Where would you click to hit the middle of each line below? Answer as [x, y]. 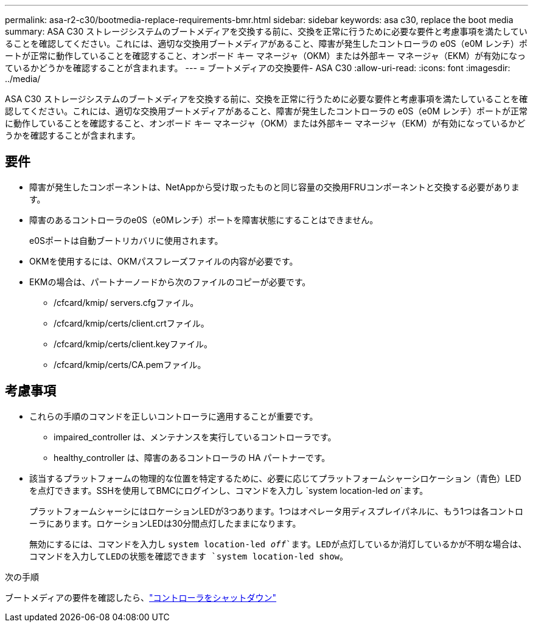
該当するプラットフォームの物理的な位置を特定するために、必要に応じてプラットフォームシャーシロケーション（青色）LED [275, 478]
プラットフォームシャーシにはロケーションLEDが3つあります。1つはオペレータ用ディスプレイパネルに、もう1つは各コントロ [276, 511]
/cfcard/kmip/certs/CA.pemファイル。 [130, 364]
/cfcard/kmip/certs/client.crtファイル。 [131, 323]
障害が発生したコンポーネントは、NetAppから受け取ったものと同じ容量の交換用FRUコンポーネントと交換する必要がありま [274, 187]
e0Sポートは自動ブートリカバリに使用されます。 [126, 240]
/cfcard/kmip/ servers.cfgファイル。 [126, 302]
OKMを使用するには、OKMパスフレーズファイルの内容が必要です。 [164, 261]
